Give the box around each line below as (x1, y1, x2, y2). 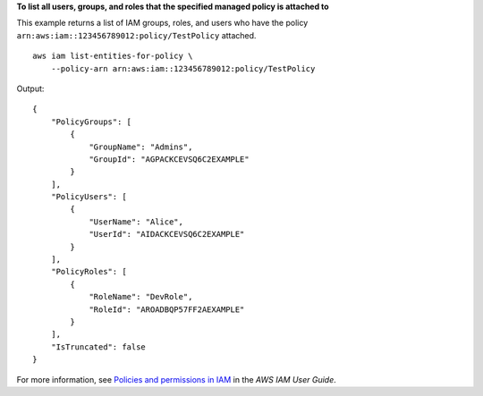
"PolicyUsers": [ (50, 192, 127, 202)
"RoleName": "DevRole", (89, 291, 193, 302)
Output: (16, 83, 45, 94)
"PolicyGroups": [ (50, 116, 132, 127)
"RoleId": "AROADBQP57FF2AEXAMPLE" (89, 304, 245, 315)
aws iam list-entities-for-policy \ (32, 51, 193, 62)
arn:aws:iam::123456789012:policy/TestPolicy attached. (16, 29, 257, 40)
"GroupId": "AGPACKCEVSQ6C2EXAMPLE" (89, 154, 250, 164)
